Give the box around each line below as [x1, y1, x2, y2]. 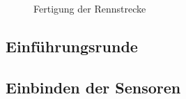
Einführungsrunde [6, 35, 138, 56]
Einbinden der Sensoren [6, 76, 181, 98]
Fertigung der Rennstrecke [33, 1, 146, 15]
